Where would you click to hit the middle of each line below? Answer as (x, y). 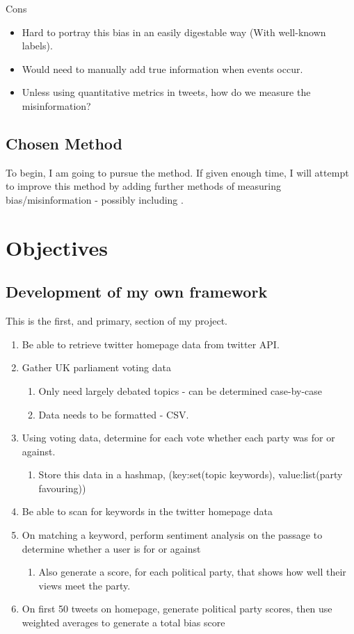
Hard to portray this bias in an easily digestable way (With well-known (174, 32)
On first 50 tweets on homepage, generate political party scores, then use (177, 609)
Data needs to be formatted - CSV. (114, 414)
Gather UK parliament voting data (96, 367)
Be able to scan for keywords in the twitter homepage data (147, 511)
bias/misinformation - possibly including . (95, 199)
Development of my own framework (137, 292)
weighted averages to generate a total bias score (123, 623)
